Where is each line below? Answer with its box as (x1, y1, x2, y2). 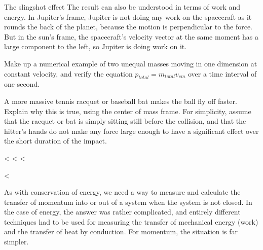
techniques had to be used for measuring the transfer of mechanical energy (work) (4, 216, 258, 227)
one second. (4, 79, 40, 89)
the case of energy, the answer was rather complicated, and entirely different (4, 206, 241, 217)
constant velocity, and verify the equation (4, 68, 133, 79)
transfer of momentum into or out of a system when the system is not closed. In (4, 196, 252, 207)
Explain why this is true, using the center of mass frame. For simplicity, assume (4, 105, 251, 116)
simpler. (4, 236, 29, 247)
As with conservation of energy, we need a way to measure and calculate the (4, 187, 241, 197)
